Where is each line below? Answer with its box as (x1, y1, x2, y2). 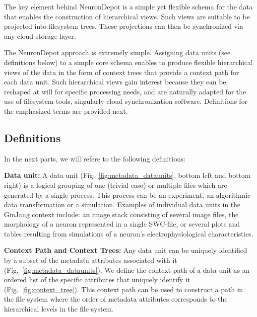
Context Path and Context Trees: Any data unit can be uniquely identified (4, 245, 247, 255)
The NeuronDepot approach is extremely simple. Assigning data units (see (4, 47, 231, 58)
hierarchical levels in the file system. (4, 304, 114, 314)
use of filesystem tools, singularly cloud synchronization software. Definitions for (4, 96, 248, 106)
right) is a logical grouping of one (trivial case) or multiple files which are (4, 179, 227, 190)
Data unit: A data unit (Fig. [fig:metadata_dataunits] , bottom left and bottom (4, 170, 251, 180)
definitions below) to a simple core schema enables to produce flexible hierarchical (4, 57, 253, 67)
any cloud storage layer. (4, 30, 76, 41)
